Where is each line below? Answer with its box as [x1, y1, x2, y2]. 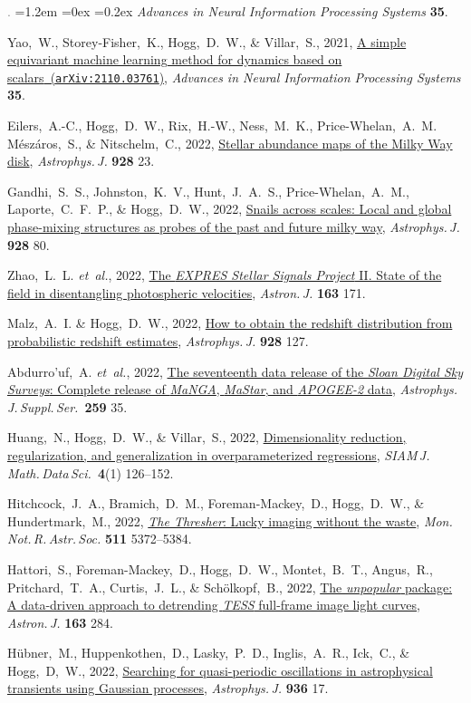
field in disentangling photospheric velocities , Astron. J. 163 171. [7, 283, 366, 302]
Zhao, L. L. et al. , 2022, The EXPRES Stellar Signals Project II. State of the [7, 265, 442, 284]
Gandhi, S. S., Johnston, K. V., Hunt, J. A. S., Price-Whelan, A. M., [7, 181, 409, 200]
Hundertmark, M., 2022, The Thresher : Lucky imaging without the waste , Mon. [7, 511, 453, 530]
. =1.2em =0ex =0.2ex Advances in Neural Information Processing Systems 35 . [7, 2, 448, 20]
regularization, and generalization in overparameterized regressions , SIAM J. [7, 445, 430, 464]
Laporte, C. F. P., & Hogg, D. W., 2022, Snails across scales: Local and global [7, 199, 452, 218]
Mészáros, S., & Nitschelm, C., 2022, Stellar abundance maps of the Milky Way [7, 133, 453, 152]
